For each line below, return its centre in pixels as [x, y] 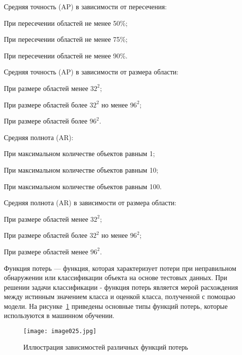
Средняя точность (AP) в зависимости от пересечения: [86, 6]
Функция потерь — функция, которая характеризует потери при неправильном [120, 268]
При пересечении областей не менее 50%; [66, 23]
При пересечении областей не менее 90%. [66, 55]
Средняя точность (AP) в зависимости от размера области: [91, 72]
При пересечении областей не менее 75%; [66, 39]
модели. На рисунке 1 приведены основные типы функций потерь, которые [116, 306]
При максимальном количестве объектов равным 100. [83, 186]
